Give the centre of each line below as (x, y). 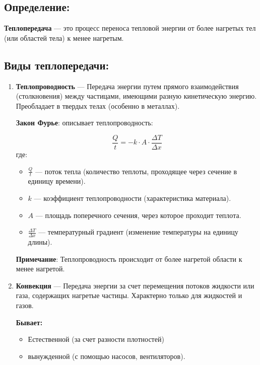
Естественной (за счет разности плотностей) (96, 339)
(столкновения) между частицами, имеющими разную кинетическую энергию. (136, 96)
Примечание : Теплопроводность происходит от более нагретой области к (129, 259)
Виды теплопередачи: (57, 65)
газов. (25, 305)
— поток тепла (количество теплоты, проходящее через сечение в (136, 171)
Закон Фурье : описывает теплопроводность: (84, 123)
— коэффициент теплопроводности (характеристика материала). (133, 198)
